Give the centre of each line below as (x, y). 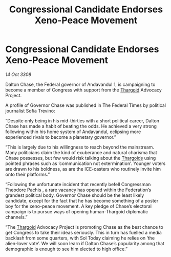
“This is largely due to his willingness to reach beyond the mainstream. (80, 147)
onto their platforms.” (28, 174)
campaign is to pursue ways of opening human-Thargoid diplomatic (77, 211)
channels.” (17, 217)
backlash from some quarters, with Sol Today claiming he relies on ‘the (80, 238)
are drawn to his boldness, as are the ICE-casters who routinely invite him (83, 169)
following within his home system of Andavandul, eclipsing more (73, 132)
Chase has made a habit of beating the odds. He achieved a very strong (81, 126)
